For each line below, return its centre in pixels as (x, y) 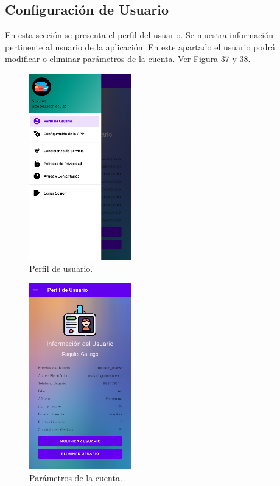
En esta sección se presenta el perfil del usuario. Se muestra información (139, 35)
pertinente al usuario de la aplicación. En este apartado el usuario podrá (140, 47)
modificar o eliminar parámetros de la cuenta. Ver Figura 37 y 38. (128, 59)
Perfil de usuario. (61, 268)
